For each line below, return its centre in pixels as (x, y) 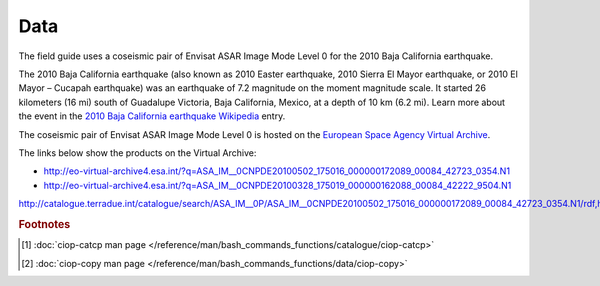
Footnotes (44, 224)
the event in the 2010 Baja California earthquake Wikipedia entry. (152, 116)
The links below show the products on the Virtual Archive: (137, 152)
